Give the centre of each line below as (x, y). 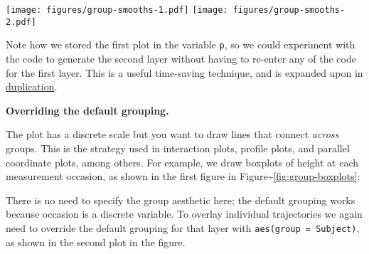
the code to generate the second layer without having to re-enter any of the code (181, 58)
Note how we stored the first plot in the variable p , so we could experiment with (181, 44)
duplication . (32, 86)
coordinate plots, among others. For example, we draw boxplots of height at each (182, 162)
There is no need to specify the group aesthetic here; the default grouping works (181, 200)
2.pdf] (21, 22)
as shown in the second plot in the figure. (96, 242)
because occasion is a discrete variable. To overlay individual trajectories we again (184, 214)
